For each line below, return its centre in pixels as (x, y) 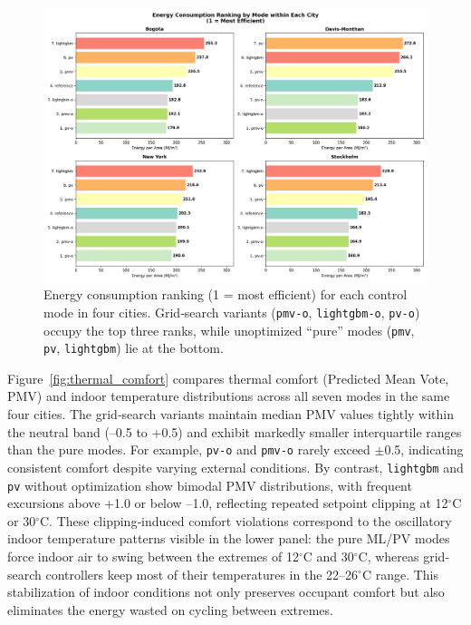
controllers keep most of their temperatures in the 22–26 (202, 574)
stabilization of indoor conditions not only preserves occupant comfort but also (226, 592)
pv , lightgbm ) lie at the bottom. (134, 348)
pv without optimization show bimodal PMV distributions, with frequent (210, 485)
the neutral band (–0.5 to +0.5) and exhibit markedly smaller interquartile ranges (235, 431)
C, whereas (389, 556)
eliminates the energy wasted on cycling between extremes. (170, 609)
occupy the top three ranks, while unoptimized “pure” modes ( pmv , (229, 330)
